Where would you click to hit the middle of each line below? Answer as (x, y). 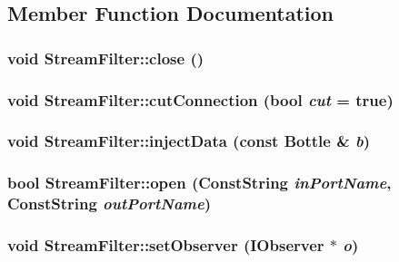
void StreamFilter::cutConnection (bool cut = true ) (200, 99)
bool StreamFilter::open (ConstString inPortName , (199, 183)
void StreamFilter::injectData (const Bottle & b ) (189, 141)
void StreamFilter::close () (106, 58)
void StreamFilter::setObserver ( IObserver (166, 245)
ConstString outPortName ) (110, 204)
